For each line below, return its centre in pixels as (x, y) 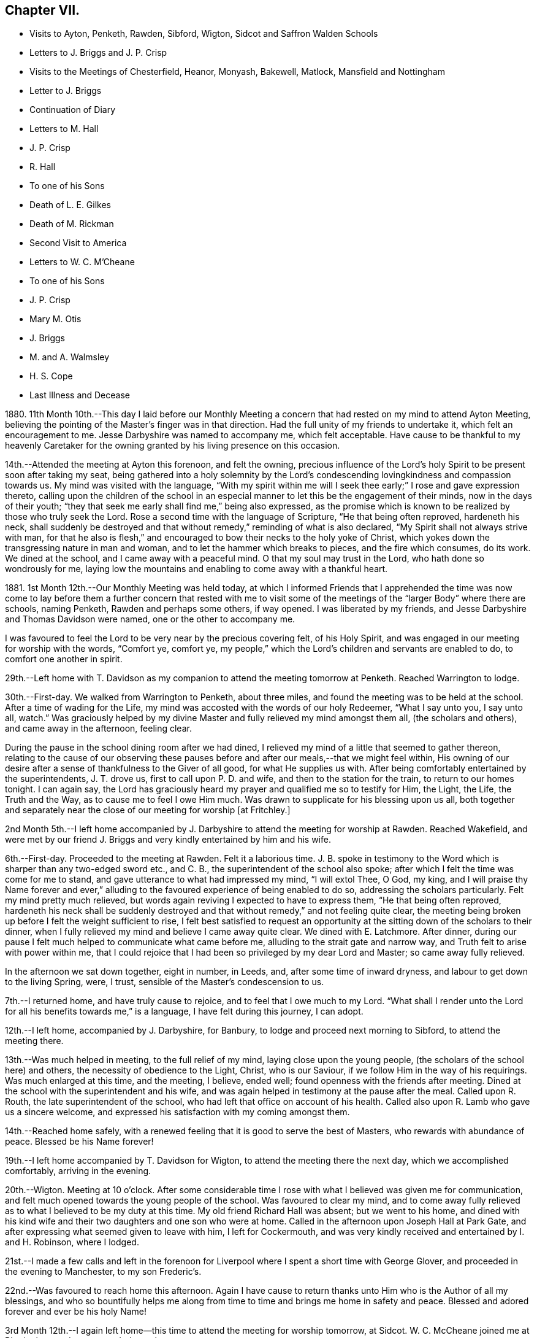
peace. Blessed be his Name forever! (79, 1142)
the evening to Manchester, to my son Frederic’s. (103, 1272)
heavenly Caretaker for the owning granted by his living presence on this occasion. (173, 446)
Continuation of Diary (73, 110)
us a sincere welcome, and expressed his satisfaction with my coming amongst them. (177, 1112)
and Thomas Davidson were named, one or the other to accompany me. (150, 619)
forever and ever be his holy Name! (76, 1312)
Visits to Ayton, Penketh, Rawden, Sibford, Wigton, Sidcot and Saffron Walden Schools (204, 34)
